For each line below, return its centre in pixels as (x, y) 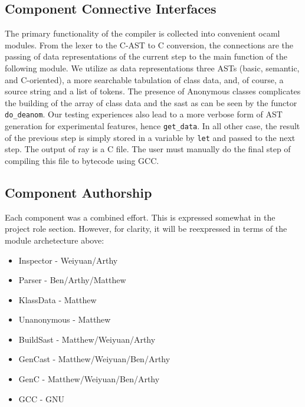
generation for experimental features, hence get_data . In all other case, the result (152, 126)
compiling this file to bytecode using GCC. (82, 160)
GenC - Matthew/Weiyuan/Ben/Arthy (89, 379)
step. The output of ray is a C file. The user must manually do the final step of (148, 149)
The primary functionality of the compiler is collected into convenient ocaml (142, 33)
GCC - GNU (41, 398)
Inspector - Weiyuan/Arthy (68, 260)
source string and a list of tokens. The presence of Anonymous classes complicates (153, 91)
